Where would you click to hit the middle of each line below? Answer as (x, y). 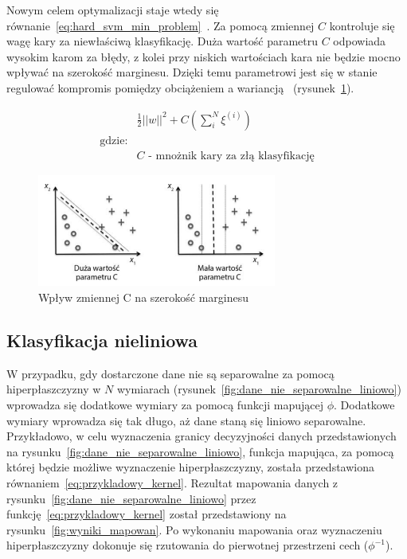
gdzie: (114, 141)
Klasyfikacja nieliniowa (102, 340)
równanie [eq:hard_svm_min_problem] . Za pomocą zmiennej (160, 25)
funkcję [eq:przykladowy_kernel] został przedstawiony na (147, 514)
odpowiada (360, 41)
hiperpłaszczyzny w (54, 389)
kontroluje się (362, 25)
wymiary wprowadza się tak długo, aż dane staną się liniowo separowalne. (186, 420)
